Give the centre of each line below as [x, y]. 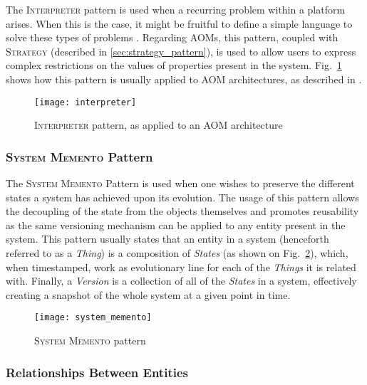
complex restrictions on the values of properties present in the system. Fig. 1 [174, 65]
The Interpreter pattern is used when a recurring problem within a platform [176, 9]
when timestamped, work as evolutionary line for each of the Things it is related [181, 267]
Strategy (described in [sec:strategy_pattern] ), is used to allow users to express [181, 51]
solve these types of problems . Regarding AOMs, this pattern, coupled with [172, 37]
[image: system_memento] [93, 318]
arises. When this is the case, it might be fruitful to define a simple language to [179, 23]
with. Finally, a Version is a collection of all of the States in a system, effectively [181, 281]
